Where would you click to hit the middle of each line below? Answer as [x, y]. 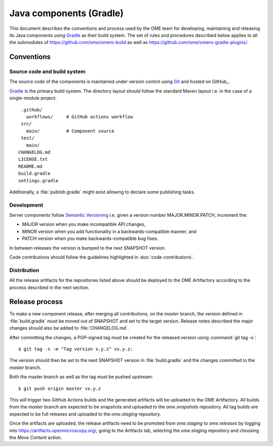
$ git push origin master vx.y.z [60, 388]
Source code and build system [48, 72]
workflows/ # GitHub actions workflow [80, 117]
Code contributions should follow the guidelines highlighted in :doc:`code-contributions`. [102, 257]
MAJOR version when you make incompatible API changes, [84, 224]
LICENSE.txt [33, 159]
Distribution [24, 270]
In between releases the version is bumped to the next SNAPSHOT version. [88, 248]
